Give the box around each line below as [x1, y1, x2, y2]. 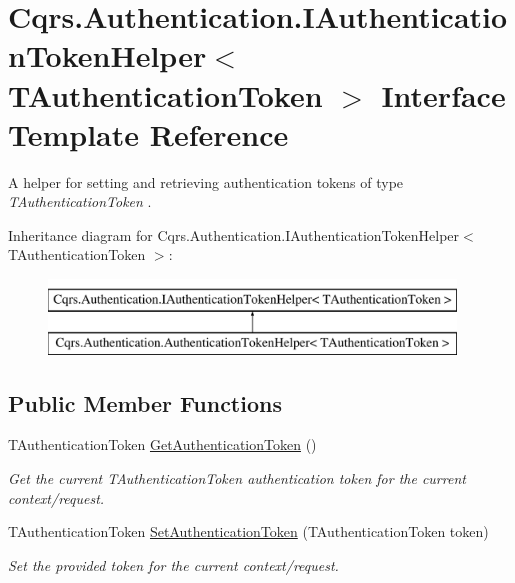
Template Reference [8, 113, 289, 154]
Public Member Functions [8, 387, 282, 418]
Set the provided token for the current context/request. [8, 554, 339, 575]
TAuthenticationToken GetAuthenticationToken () [8, 434, 317, 455]
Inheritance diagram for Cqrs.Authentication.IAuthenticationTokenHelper [8, 224, 460, 245]
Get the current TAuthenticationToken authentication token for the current [8, 468, 466, 489]
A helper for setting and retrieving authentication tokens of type [8, 171, 404, 192]
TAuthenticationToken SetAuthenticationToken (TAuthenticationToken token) [8, 521, 489, 542]
